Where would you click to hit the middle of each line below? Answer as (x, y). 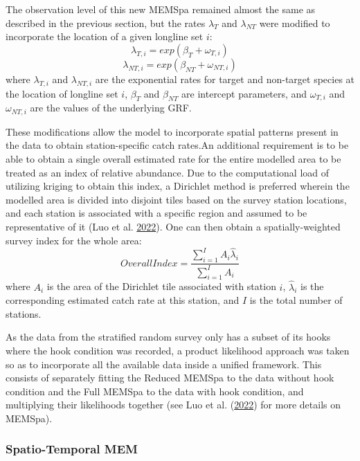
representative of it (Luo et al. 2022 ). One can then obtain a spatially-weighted (173, 226)
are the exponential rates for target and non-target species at (225, 79)
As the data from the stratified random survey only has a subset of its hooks (168, 337)
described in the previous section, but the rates (106, 22)
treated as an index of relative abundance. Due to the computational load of (168, 172)
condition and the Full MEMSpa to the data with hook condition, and (155, 391)
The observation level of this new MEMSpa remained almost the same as (161, 9)
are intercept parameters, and (244, 93)
